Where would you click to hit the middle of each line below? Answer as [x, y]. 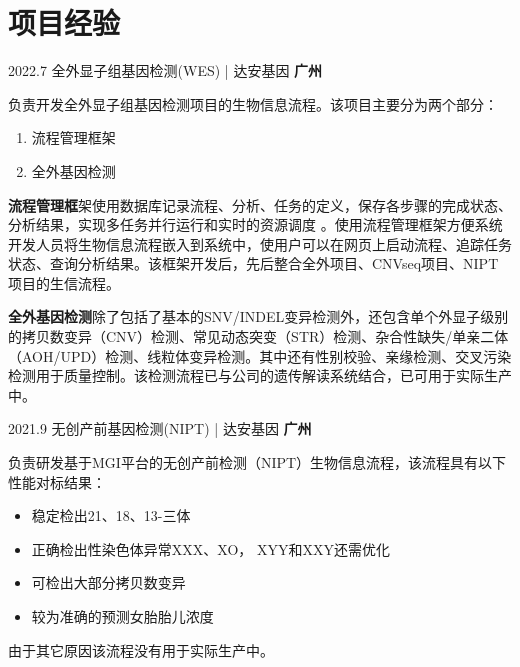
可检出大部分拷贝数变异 [108, 582]
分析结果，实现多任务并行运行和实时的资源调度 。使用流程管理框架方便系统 [255, 224]
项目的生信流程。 [64, 282]
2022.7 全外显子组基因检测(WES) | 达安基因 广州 [165, 70]
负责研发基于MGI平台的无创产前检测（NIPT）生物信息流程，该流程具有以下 [257, 462]
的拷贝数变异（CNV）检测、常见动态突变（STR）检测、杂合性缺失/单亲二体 [258, 336]
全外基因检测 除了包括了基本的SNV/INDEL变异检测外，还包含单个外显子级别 [258, 316]
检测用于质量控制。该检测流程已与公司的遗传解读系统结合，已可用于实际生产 [260, 375]
